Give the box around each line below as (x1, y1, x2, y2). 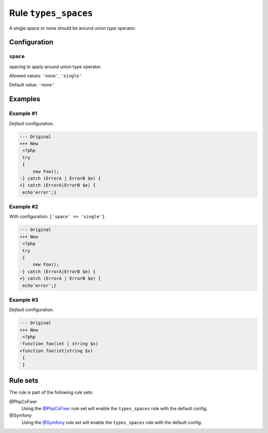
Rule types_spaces (9, 7, 93, 18)
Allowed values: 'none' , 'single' (9, 73, 82, 79)
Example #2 (9, 203, 39, 210)
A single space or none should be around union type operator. (9, 25, 136, 31)
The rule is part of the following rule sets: (9, 389, 94, 395)
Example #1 (9, 110, 37, 117)
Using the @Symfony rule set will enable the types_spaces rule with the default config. (21, 419, 202, 425)
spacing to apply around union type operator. (9, 64, 102, 70)
